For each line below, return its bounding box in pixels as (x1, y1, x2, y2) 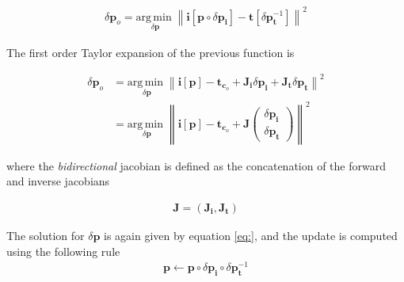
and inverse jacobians (6, 173, 110, 189)
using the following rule (6, 242, 120, 259)
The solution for (6, 227, 85, 243)
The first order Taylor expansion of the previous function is (6, 44, 295, 60)
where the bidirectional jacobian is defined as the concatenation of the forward (6, 157, 386, 173)
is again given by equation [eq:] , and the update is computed (104, 227, 398, 243)
